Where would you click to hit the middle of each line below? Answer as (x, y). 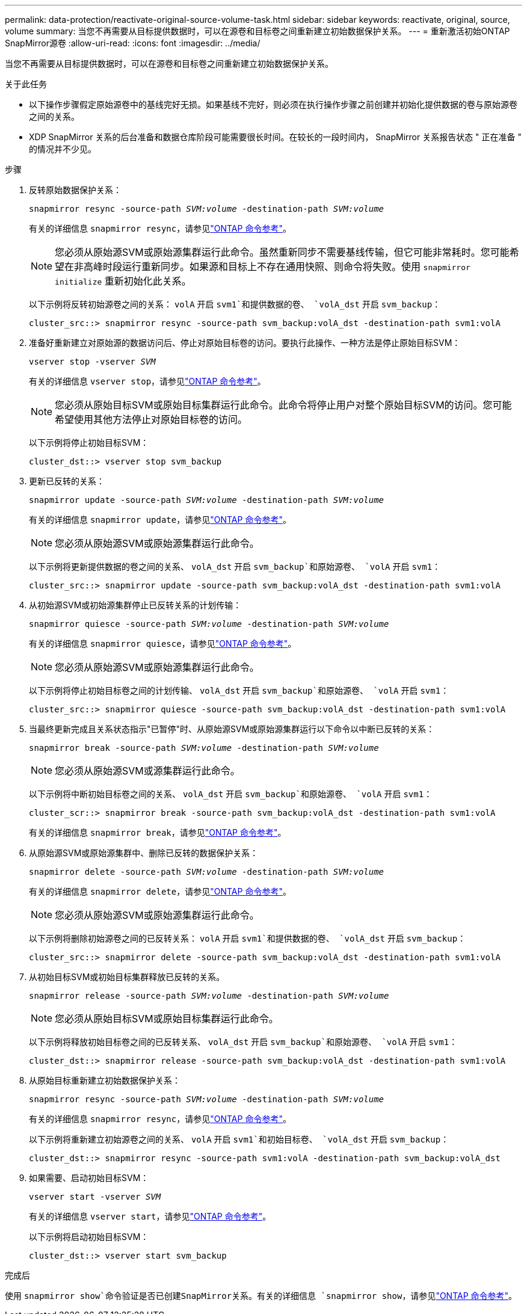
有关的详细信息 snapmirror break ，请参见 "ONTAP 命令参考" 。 (158, 832)
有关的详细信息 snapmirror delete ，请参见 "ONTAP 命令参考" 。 (160, 891)
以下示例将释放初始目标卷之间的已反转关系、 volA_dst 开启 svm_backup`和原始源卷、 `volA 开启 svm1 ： (243, 1042)
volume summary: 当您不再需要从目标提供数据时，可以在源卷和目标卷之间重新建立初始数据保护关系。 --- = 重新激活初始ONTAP (257, 31)
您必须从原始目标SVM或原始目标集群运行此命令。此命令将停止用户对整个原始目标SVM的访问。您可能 (283, 405)
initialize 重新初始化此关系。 (123, 281)
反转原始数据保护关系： (75, 190)
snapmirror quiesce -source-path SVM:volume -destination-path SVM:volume (209, 624)
